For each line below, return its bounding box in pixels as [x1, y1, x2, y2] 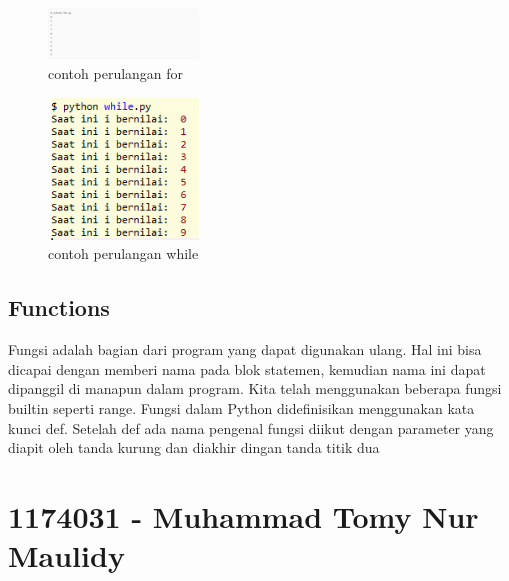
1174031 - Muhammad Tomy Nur [8, 496, 479, 536]
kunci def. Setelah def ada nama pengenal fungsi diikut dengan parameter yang [8, 417, 494, 438]
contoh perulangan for [48, 63, 184, 84]
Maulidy [8, 535, 125, 576]
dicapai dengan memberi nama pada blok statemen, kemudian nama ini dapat [8, 358, 486, 379]
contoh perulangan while [48, 243, 199, 264]
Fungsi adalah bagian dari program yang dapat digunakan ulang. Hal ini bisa [8, 339, 482, 360]
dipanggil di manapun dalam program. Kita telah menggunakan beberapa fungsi [8, 378, 502, 399]
